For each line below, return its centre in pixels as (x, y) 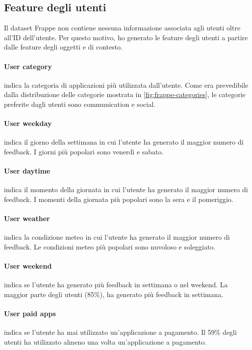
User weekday (28, 123)
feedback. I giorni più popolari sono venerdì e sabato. (84, 151)
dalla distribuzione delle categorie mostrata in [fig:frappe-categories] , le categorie (125, 94)
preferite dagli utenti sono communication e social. (80, 104)
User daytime (27, 171)
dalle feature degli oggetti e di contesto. (63, 47)
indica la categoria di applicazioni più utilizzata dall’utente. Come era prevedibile (126, 85)
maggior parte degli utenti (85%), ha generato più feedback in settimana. (114, 294)
